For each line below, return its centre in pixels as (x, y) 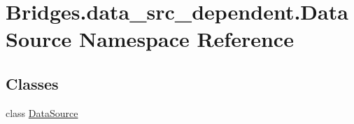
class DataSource (42, 112)
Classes (32, 83)
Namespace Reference (186, 39)
